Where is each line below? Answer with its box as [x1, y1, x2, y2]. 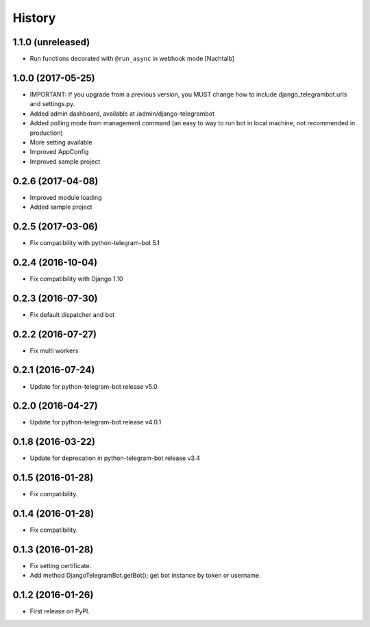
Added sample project [29, 203, 92, 211]
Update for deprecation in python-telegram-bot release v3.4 [29, 454, 200, 462]
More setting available [29, 138, 92, 146]
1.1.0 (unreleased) [12, 36, 90, 48]
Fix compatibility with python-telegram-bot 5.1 [29, 238, 160, 246]
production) [29, 129, 63, 137]
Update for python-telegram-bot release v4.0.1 [29, 418, 162, 426]
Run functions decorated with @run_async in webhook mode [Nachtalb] [29, 55, 235, 63]
